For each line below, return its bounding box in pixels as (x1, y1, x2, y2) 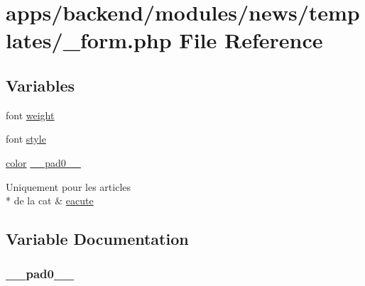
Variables (6, 74, 75, 96)
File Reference (179, 26, 323, 55)
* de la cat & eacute (6, 193, 94, 208)
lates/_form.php (6, 26, 172, 55)
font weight (6, 107, 55, 122)
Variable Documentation (6, 228, 189, 250)
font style (6, 131, 46, 146)
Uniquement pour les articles (6, 179, 131, 194)
